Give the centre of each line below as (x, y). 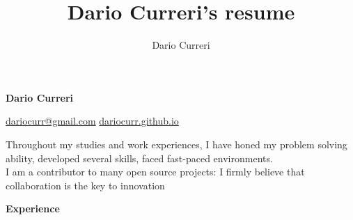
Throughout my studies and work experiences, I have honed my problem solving (176, 144)
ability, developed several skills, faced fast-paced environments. (139, 158)
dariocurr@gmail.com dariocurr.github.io (92, 121)
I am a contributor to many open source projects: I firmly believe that (155, 172)
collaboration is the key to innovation (85, 185)
